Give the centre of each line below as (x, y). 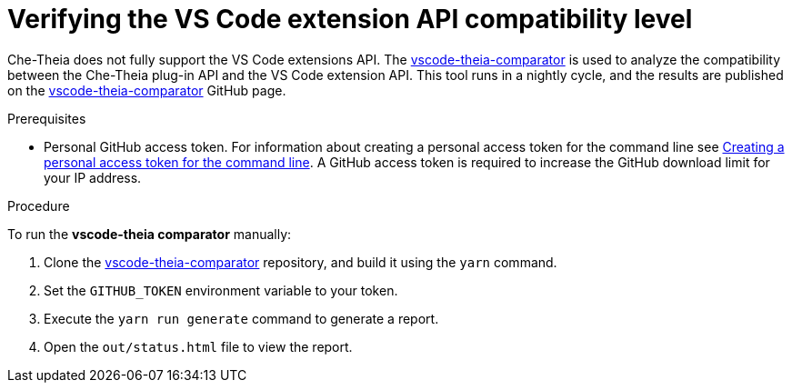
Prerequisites (47, 118)
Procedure (39, 205)
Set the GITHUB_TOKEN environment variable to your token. (221, 290)
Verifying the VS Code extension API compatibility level (350, 19)
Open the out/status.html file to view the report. (198, 346)
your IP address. (93, 177)
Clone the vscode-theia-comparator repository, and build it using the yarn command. (301, 262)
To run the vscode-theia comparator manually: (150, 234)
